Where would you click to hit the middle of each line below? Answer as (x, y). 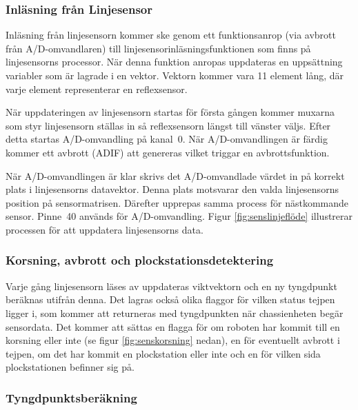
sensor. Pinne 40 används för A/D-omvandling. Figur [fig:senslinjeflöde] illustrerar (179, 216)
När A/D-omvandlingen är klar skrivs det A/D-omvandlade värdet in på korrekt (175, 175)
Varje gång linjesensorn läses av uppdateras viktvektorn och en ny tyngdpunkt (171, 286)
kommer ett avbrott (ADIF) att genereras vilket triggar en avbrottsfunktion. (168, 152)
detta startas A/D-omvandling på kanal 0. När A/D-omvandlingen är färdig (167, 139)
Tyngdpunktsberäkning (71, 397)
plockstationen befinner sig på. (70, 367)
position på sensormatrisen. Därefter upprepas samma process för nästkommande (177, 202)
